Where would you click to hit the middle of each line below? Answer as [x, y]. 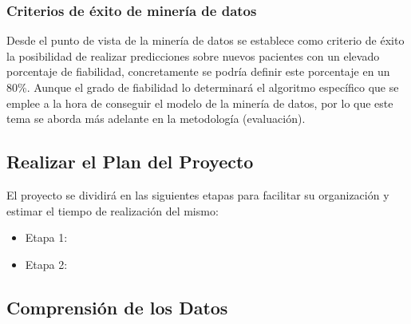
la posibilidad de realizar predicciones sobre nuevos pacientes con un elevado [193, 55]
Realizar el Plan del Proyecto [130, 162]
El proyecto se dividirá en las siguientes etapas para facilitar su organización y [198, 194]
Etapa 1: [46, 237]
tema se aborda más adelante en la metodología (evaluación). [156, 119]
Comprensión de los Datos [117, 307]
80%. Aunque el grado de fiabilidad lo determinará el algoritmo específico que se [203, 87]
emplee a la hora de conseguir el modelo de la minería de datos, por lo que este [200, 103]
